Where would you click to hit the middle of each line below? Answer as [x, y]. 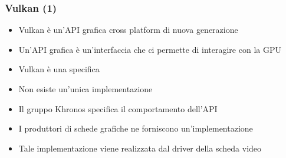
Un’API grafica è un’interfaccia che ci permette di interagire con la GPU [150, 49]
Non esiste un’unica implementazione [86, 89]
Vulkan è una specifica [59, 69]
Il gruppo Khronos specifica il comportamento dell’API [118, 108]
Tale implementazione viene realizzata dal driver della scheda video [140, 148]
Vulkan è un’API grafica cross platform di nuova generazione [128, 30]
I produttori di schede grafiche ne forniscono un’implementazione [136, 128]
